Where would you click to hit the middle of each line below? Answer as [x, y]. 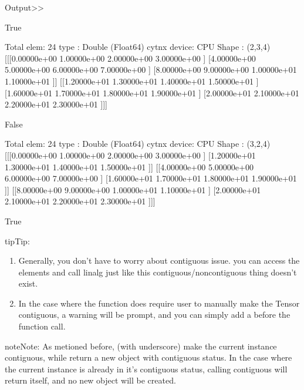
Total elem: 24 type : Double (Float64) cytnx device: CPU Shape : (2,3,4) [138, 47]
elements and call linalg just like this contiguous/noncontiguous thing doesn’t [158, 272]
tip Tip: [17, 241]
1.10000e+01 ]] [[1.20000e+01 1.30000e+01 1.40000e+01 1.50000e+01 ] [132, 81]
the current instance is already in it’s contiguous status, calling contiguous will [146, 369]
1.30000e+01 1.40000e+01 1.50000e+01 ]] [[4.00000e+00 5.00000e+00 [129, 167]
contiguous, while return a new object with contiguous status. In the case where [148, 357]
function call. [42, 326]
